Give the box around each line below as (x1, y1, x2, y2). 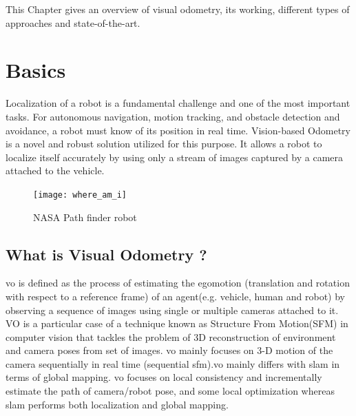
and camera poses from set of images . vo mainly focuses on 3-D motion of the (6, 343, 333, 357)
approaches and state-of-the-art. (6, 15, 140, 30)
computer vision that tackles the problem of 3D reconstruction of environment (6, 329, 336, 344)
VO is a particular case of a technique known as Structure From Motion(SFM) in (6, 316, 348, 331)
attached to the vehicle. (6, 163, 105, 178)
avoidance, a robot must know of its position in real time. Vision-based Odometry (6, 123, 351, 137)
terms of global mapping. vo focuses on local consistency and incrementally (6, 370, 322, 384)
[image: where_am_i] (33, 189, 127, 200)
